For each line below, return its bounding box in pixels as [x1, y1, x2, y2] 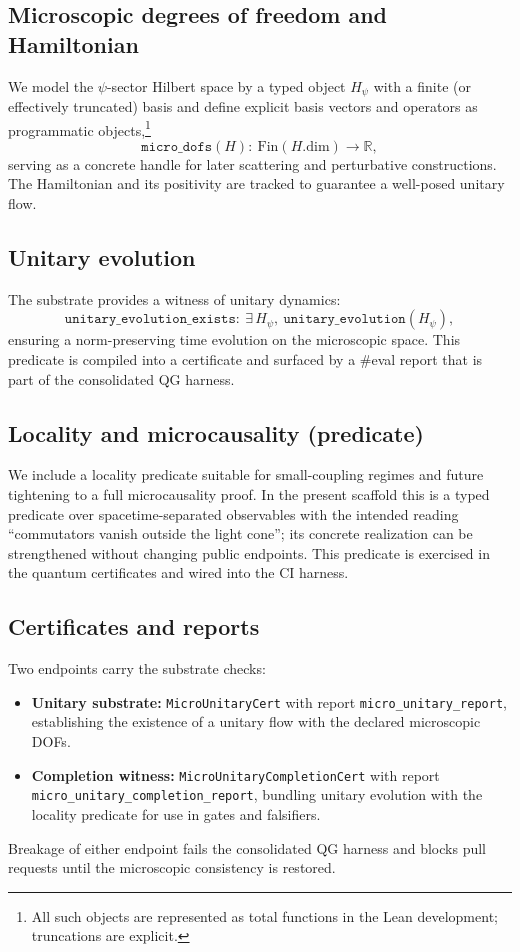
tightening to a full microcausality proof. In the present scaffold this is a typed [8, 484, 490, 505]
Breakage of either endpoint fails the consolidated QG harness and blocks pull [8, 837, 486, 858]
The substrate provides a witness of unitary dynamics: [8, 288, 341, 309]
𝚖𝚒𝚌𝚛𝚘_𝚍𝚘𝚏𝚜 [141, 139, 213, 154]
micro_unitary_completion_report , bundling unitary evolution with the [31, 784, 483, 805]
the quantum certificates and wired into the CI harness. [8, 562, 349, 583]
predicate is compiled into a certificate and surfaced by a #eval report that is [8, 349, 483, 370]
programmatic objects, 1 [8, 116, 151, 140]
